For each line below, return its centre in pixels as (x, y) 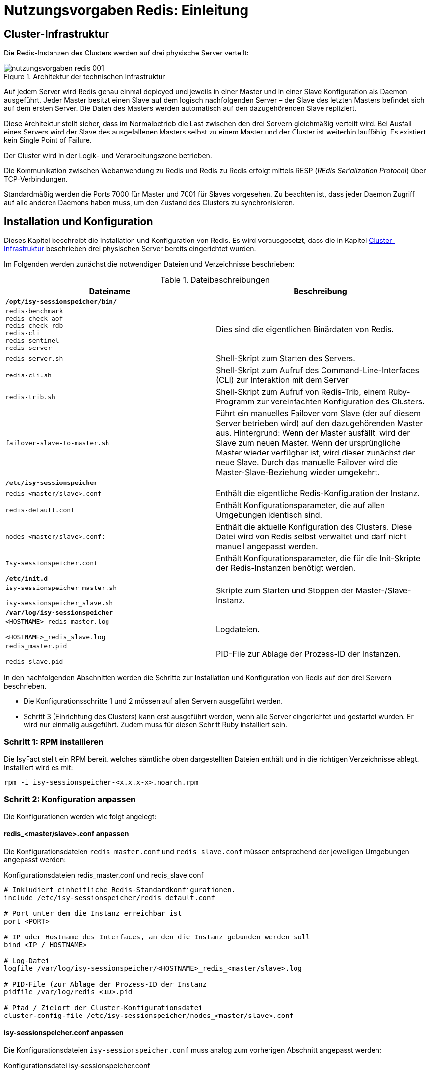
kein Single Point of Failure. (48, 140)
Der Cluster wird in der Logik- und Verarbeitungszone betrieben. (108, 156)
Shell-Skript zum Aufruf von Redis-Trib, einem (301, 392)
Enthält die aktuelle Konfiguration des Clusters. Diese (314, 527)
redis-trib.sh (30, 397)
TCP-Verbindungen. (36, 179)
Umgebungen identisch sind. (269, 515)
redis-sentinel (32, 341)
